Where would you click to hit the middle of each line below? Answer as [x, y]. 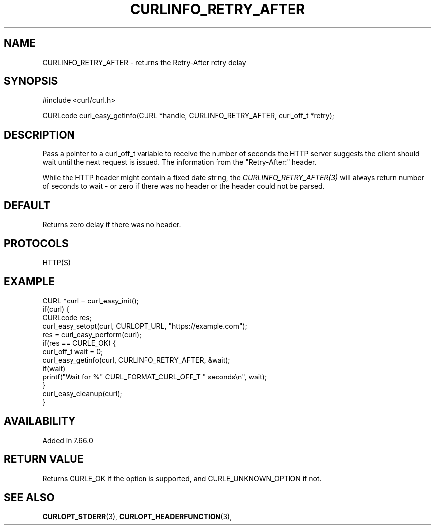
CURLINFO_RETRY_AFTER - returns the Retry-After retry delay [144, 62]
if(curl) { [56, 309]
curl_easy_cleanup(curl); [82, 393]
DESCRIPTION [39, 135]
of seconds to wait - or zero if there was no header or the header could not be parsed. [183, 186]
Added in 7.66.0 [68, 440]
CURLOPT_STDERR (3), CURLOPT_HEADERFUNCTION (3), [137, 517]
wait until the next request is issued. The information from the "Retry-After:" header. [180, 162]
